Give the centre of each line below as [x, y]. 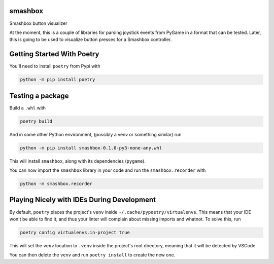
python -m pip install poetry [58, 80]
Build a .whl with [27, 108]
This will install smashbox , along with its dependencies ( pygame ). [77, 161]
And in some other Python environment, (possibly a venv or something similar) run [95, 134]
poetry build [36, 121]
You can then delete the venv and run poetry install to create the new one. [92, 255]
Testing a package [39, 96]
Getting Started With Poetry [54, 54]
